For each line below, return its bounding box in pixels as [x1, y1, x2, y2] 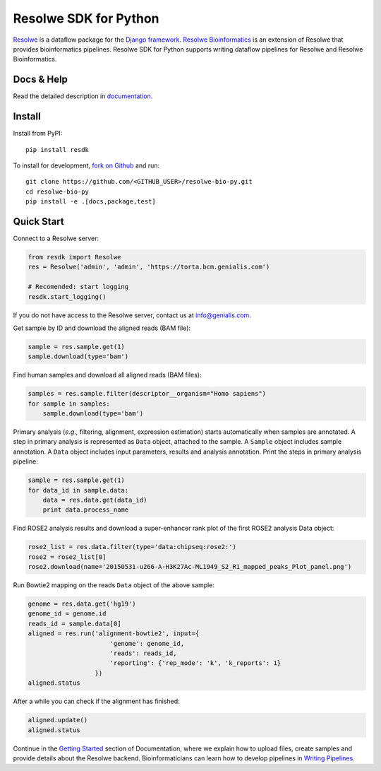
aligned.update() [28, 716, 88, 724]
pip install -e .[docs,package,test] [25, 198, 157, 206]
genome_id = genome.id [28, 610, 107, 618]
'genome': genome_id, [109, 640, 185, 647]
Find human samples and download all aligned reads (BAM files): [13, 371, 202, 379]
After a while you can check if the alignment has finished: [13, 697, 180, 706]
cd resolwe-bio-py [25, 187, 90, 196]
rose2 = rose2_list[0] [28, 553, 107, 561]
